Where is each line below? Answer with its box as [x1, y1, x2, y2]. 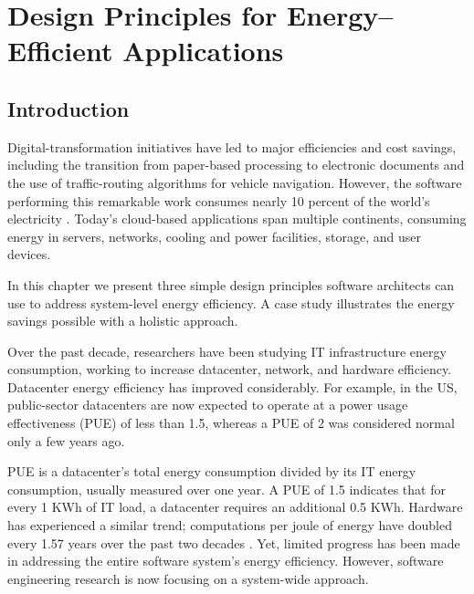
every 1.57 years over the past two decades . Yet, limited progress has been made [7, 533, 460, 552]
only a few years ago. [7, 431, 125, 450]
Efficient [7, 32, 113, 69]
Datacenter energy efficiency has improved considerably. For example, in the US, [7, 377, 458, 396]
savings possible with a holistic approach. [7, 311, 238, 330]
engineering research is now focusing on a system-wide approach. [7, 568, 369, 588]
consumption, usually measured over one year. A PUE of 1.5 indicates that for [7, 479, 446, 498]
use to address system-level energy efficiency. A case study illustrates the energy [7, 293, 455, 312]
